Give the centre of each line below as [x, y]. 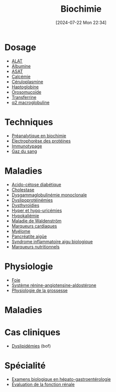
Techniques [29, 122]
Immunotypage [27, 146]
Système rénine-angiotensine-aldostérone [54, 285]
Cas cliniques [33, 332]
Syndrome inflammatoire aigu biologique [52, 241]
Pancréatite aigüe [29, 236]
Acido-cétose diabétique [36, 185]
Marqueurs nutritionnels [36, 247]
